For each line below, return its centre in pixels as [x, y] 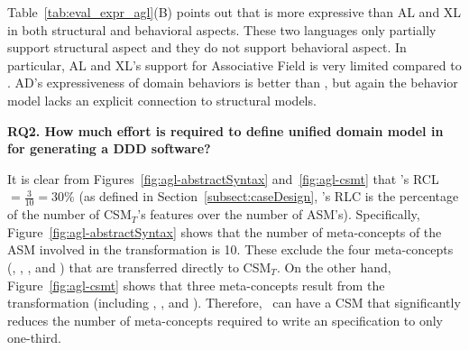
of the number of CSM [69, 214]
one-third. [34, 338]
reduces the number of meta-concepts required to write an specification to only [225, 320]
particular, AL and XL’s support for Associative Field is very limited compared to [234, 64]
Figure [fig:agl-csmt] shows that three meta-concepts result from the [196, 285]
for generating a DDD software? [109, 148]
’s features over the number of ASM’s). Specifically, [279, 214]
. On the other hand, [334, 267]
